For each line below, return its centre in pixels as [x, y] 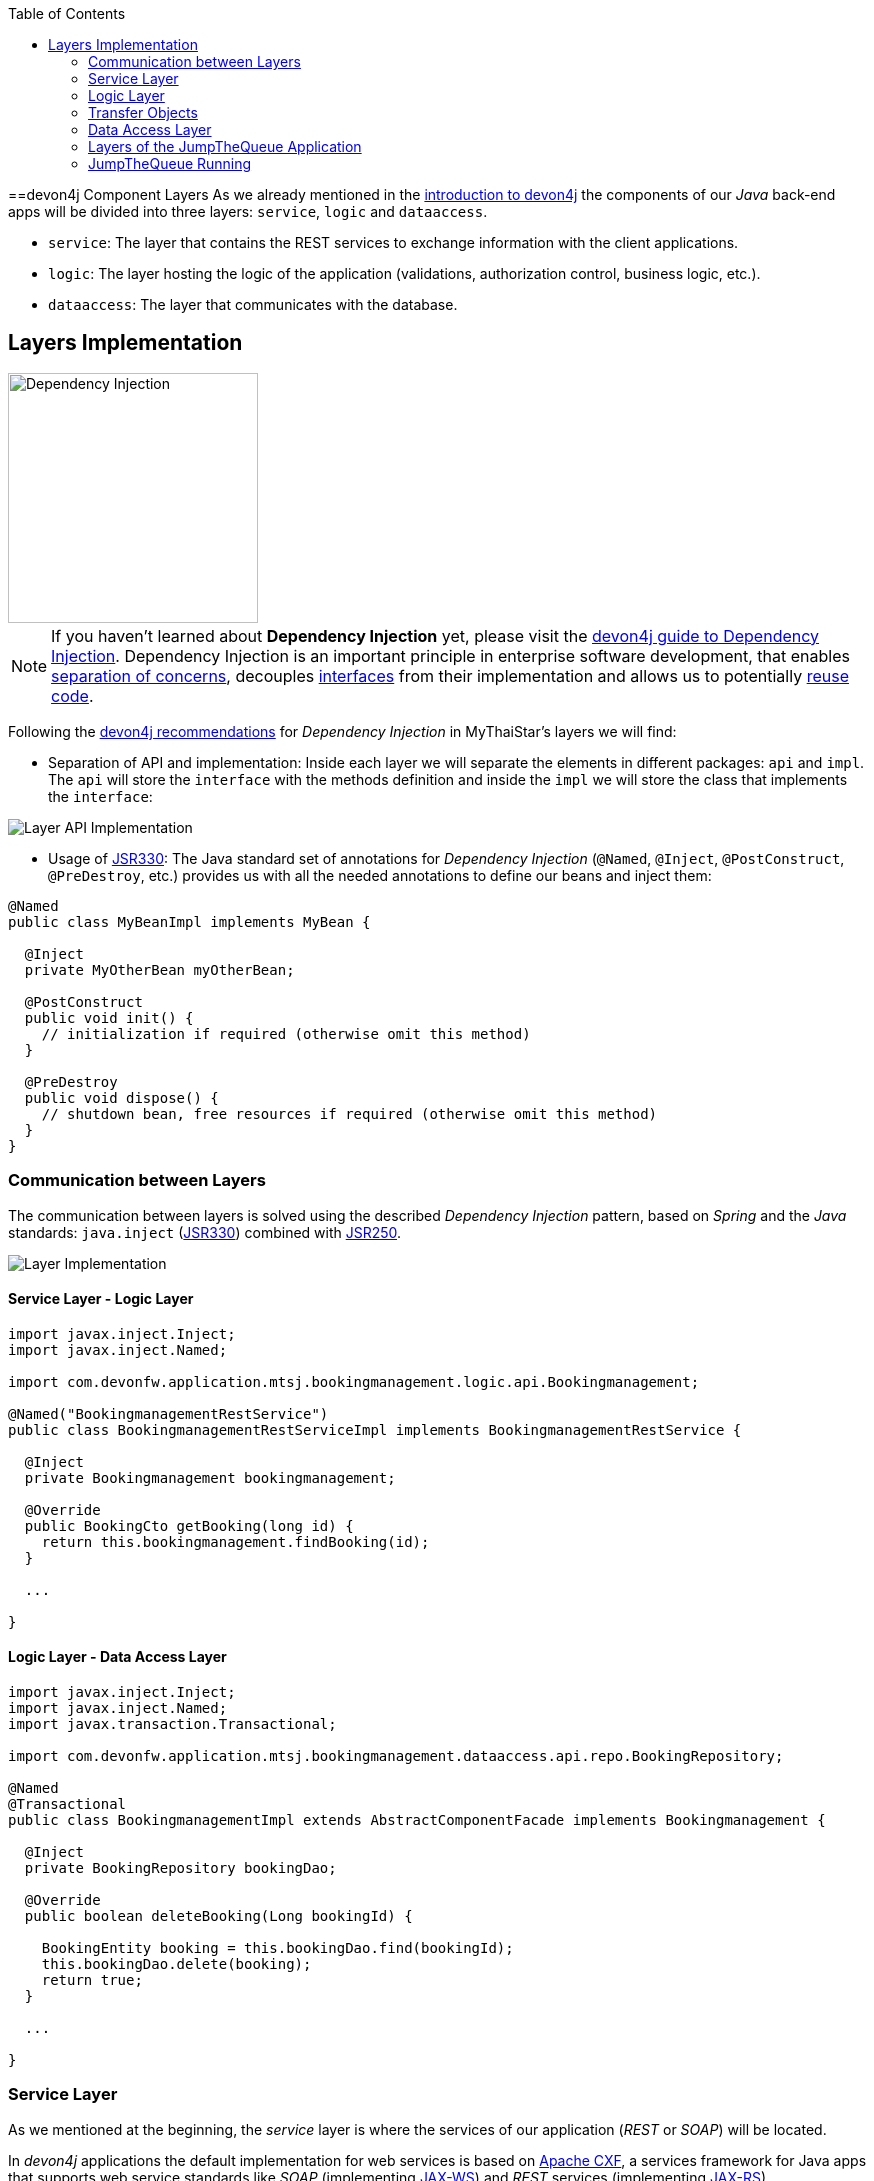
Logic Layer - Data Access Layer [117, 1657]
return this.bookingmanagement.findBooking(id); [235, 1541]
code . [72, 695]
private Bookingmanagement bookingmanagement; [210, 1477]
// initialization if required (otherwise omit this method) [286, 1033]
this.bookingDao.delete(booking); [176, 1964]
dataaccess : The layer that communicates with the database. [253, 304]
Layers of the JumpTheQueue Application [225, 146]
